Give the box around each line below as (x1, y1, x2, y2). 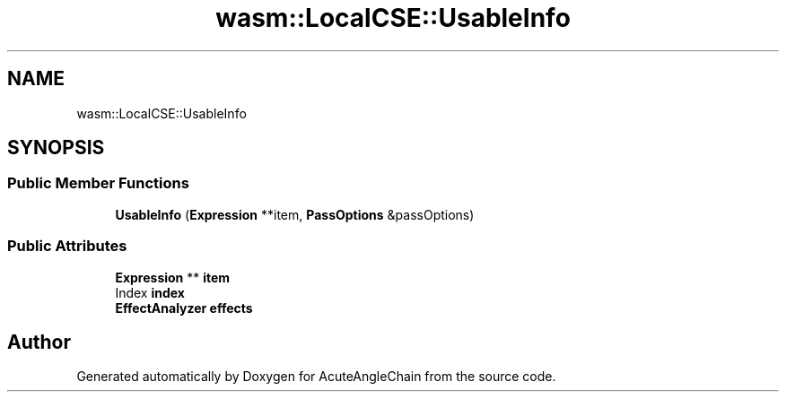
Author (7, 330, 71, 353)
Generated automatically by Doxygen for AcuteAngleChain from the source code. (76, 369, 556, 385)
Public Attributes (7, 237, 127, 256)
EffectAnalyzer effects (115, 299, 253, 316)
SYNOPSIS (7, 136, 105, 160)
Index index (115, 284, 185, 300)
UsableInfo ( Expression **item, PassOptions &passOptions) (115, 206, 475, 222)
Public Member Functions (7, 174, 189, 193)
